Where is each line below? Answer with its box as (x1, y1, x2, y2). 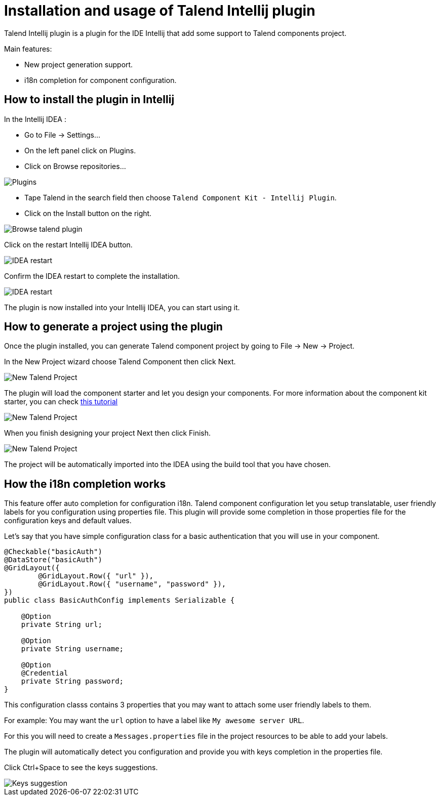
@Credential (21, 669, 68, 678)
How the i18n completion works (4, 477, 166, 490)
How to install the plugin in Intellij (4, 93, 175, 106)
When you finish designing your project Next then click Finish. (4, 429, 211, 438)
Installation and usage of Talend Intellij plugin (4, 2, 315, 19)
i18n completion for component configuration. (24, 75, 177, 85)
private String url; (21, 620, 102, 629)
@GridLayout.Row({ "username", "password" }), (38, 580, 226, 588)
